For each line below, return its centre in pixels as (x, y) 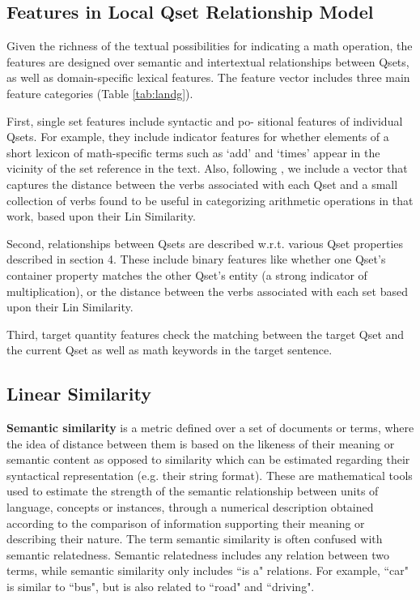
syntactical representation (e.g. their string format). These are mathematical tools (210, 475)
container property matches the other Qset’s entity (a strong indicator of (187, 274)
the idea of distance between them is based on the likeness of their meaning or (201, 443)
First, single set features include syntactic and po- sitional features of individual (205, 120)
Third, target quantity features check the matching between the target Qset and (206, 334)
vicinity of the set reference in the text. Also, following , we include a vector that (207, 168)
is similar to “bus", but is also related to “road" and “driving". (161, 587)
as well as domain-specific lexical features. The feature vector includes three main (208, 77)
